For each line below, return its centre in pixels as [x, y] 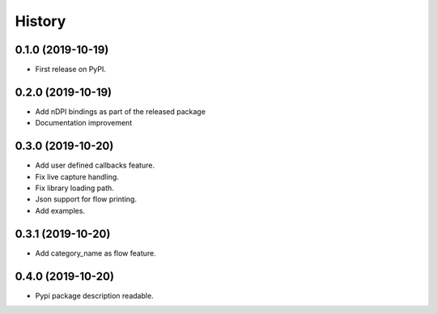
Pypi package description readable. [94, 295]
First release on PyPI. [71, 70]
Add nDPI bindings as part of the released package [121, 111]
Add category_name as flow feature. [96, 253]
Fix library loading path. [75, 188]
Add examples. [60, 210]
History [40, 21]
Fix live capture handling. [77, 176]
